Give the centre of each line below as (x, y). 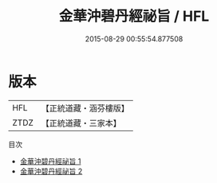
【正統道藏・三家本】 (81, 123)
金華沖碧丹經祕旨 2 (51, 171)
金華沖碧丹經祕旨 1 (50, 161)
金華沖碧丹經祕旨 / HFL (134, 16)
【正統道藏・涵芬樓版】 (85, 108)
